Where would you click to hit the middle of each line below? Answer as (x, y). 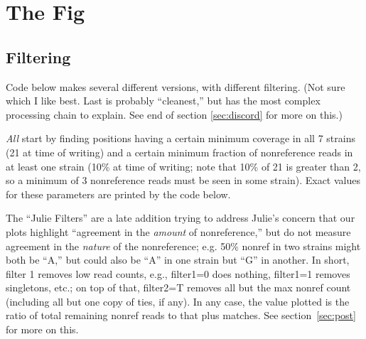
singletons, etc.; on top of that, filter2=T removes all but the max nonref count (178, 287)
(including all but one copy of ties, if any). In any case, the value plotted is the (178, 301)
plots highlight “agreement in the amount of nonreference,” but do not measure (178, 231)
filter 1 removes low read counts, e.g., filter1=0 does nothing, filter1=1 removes (178, 273)
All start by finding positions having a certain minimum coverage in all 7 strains (181, 138)
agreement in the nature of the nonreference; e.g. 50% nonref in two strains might (183, 246)
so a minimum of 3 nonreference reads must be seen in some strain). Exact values (183, 180)
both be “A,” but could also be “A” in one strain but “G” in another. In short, (178, 260)
